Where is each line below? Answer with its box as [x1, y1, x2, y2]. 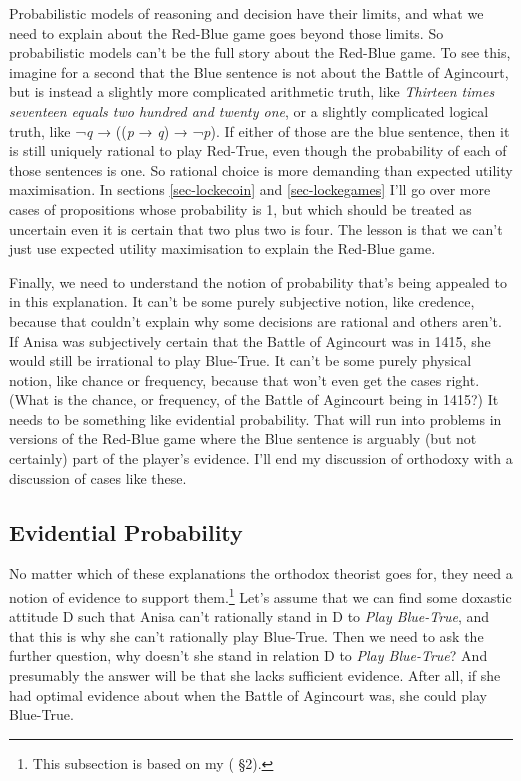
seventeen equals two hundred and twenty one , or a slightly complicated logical [9, 100, 489, 121]
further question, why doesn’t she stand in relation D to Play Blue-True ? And [9, 645, 488, 666]
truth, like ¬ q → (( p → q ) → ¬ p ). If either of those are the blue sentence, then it [9, 120, 510, 141]
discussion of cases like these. [9, 467, 187, 488]
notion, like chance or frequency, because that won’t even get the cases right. [9, 369, 480, 390]
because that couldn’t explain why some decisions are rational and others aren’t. [9, 310, 502, 331]
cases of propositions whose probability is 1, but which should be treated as [9, 198, 472, 219]
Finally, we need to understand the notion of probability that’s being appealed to [9, 271, 507, 292]
